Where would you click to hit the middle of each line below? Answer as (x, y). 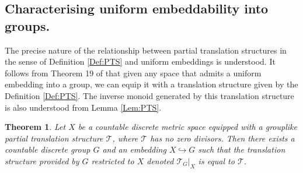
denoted (160, 160)
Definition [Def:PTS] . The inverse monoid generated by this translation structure (149, 95)
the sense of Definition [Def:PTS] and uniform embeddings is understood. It (140, 61)
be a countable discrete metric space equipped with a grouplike (187, 127)
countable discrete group (48, 149)
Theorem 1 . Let (35, 127)
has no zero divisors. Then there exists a (222, 138)
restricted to (113, 160)
